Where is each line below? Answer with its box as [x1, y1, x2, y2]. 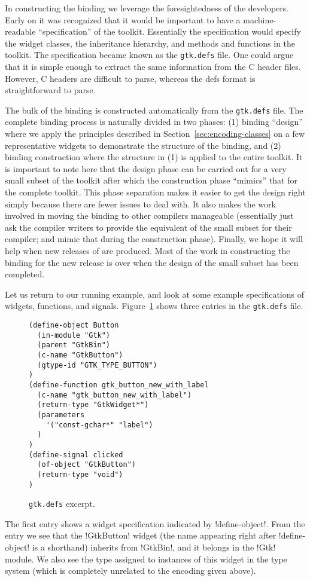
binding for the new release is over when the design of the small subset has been [5, 256, 299, 268]
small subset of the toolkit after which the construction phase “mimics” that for [5, 174, 298, 186]
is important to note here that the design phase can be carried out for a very [5, 162, 287, 175]
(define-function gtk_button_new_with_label [29, 380, 209, 389]
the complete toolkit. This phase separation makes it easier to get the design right [5, 186, 306, 198]
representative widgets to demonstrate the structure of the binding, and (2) [5, 139, 281, 151]
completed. [5, 268, 45, 280]
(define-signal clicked [29, 450, 123, 459]
